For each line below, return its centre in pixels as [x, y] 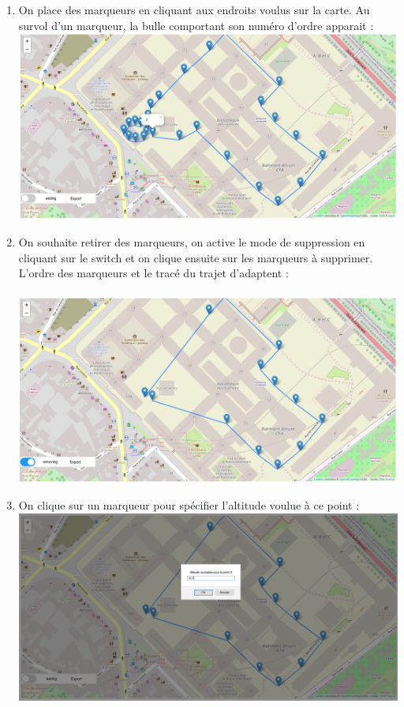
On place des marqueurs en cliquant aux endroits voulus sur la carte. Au [194, 9]
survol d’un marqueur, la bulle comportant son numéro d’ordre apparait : [196, 25]
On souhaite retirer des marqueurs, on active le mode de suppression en [192, 242]
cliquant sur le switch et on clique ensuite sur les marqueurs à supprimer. [196, 257]
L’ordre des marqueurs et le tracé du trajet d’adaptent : [153, 273]
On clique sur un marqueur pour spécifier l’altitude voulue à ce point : [189, 505]
